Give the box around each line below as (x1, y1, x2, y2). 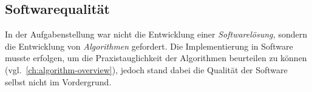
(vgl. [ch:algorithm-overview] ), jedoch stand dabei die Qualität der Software (5, 63, 288, 76)
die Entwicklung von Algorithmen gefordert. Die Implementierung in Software (5, 39, 293, 52)
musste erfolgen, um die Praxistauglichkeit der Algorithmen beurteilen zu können (5, 51, 307, 64)
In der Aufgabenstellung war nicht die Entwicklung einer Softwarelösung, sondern (5, 28, 308, 41)
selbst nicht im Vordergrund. (5, 75, 112, 88)
